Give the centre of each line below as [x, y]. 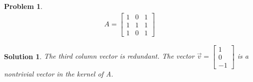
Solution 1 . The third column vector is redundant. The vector [99, 56]
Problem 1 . [23, 6]
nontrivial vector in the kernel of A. [59, 73]
